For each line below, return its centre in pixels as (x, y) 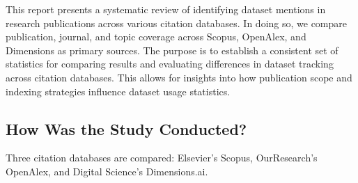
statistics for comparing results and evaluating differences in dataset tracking (170, 64)
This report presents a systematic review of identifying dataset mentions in (166, 9)
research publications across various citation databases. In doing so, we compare (176, 23)
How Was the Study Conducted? (126, 128)
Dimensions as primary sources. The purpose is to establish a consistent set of (172, 50)
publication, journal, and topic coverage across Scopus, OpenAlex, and (156, 37)
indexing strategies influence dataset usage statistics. (118, 91)
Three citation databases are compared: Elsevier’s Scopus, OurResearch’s (162, 158)
